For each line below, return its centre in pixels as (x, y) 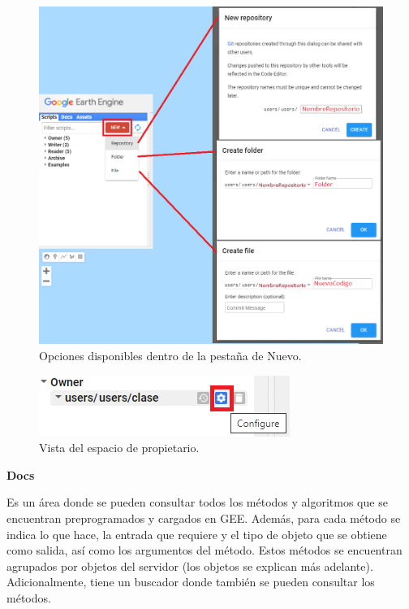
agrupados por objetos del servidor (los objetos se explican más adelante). (190, 565)
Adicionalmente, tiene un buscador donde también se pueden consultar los (191, 582)
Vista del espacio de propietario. (119, 448)
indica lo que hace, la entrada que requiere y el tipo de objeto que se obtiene (197, 534)
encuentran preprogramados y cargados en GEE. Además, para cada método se (204, 518)
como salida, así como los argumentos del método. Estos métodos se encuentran (204, 550)
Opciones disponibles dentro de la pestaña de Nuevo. (170, 355)
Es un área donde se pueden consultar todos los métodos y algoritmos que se (197, 502)
